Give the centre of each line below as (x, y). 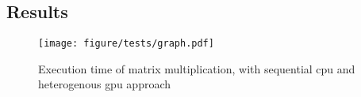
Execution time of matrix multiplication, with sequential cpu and (197, 68)
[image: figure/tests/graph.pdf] (126, 44)
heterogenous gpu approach (105, 84)
